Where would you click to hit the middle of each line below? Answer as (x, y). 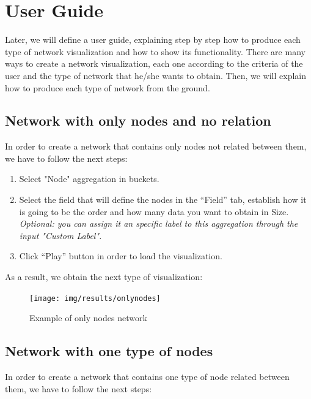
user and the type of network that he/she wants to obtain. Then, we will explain (156, 75)
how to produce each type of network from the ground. (108, 87)
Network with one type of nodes (109, 351)
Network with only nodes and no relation (138, 120)
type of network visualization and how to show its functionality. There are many (155, 51)
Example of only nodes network (88, 318)
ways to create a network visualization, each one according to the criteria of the (154, 63)
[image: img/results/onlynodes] (95, 298)
